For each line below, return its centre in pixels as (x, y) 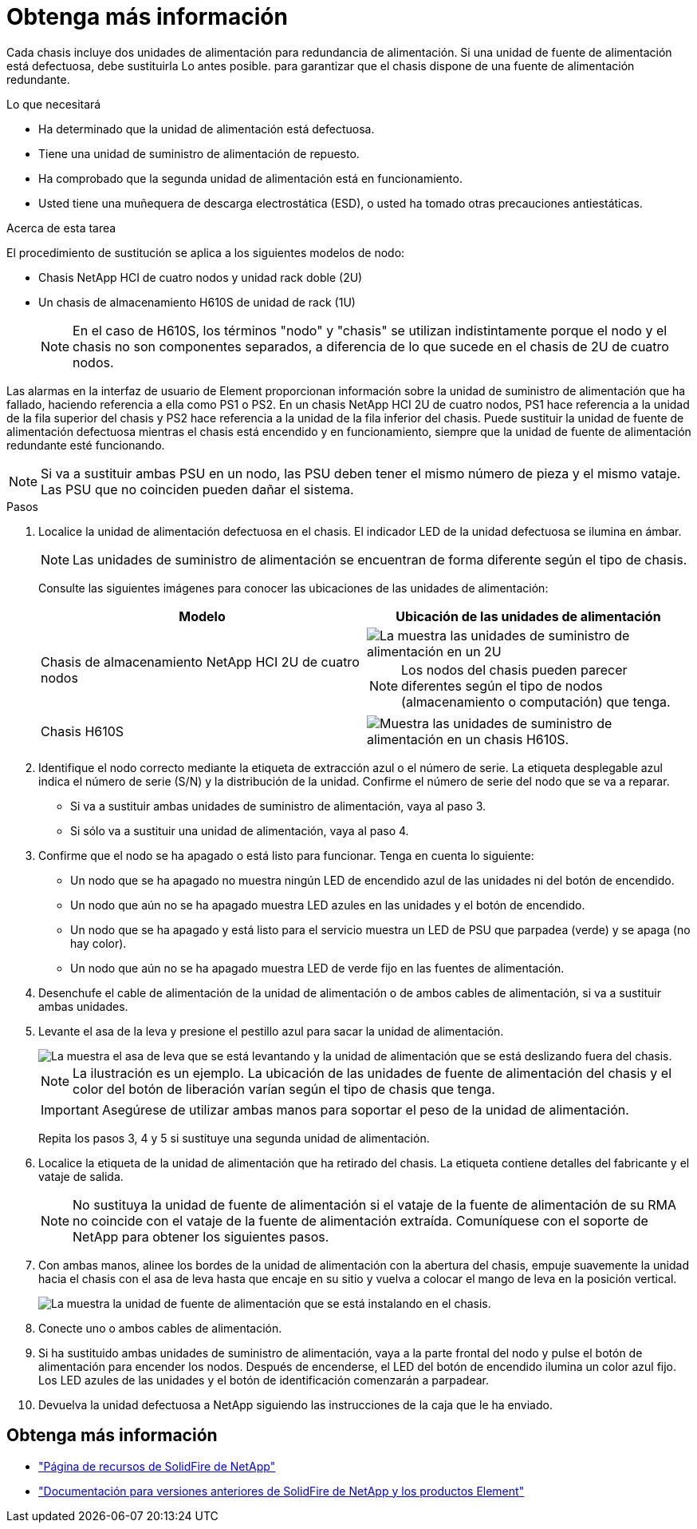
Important (70, 1109)
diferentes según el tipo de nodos (502, 685)
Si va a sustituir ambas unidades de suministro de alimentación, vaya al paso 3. (278, 806)
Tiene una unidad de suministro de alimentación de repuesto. (199, 153)
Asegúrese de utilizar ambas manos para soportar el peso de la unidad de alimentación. (365, 1109)
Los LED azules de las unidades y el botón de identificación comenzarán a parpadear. (264, 1380)
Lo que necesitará (54, 104)
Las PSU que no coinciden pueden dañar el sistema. (197, 489)
